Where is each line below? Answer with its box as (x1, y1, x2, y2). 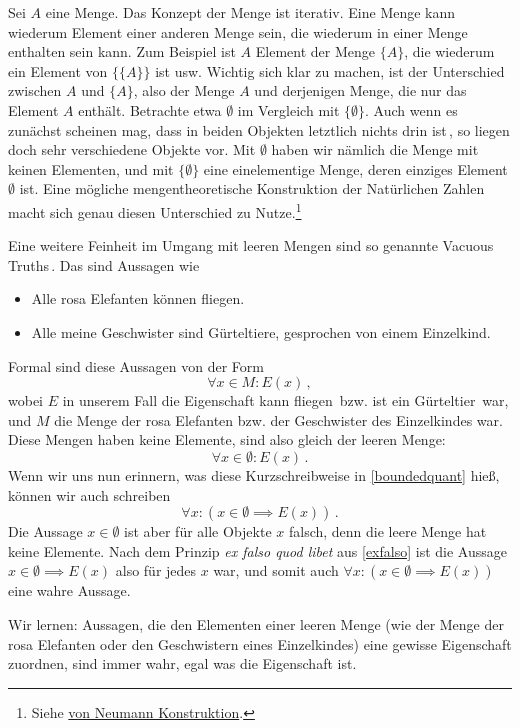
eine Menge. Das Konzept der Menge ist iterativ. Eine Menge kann (45, 2, 456, 22)
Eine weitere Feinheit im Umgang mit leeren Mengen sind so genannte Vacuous (8, 235, 494, 256)
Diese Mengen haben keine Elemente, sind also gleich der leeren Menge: (8, 429, 446, 450)
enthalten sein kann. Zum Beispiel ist (8, 41, 236, 62)
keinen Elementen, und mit (8, 158, 174, 179)
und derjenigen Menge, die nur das (254, 80, 467, 101)
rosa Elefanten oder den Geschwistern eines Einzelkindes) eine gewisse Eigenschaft (8, 633, 512, 654)
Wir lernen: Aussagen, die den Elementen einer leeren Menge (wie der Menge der (8, 613, 504, 634)
